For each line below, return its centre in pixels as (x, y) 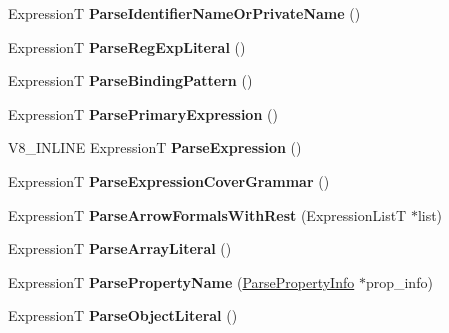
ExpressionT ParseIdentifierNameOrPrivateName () (184, 13)
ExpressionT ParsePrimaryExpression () (143, 113)
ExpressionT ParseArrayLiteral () (120, 248)
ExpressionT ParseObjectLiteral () (123, 315)
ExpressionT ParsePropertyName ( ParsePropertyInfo (181, 281)
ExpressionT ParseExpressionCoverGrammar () (169, 180)
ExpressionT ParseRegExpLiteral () (127, 46)
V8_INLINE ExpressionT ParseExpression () (155, 147)
